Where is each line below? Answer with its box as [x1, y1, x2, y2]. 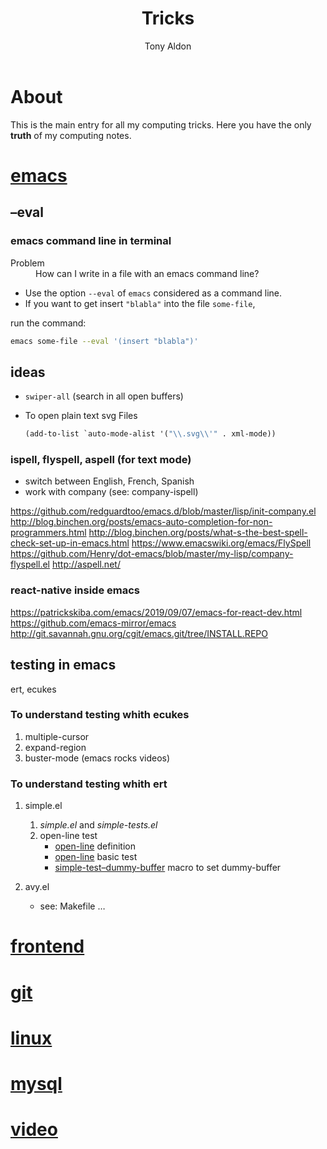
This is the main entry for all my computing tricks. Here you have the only [10, 118, 312, 131]
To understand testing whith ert [10, 777, 168, 791]
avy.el [24, 881, 50, 893]
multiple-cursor [24, 730, 90, 742]
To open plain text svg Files [24, 410, 138, 422]
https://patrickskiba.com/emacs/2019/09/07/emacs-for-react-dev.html [10, 606, 303, 618]
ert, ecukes [10, 683, 57, 695]
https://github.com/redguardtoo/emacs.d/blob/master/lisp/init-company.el [10, 505, 317, 517]
